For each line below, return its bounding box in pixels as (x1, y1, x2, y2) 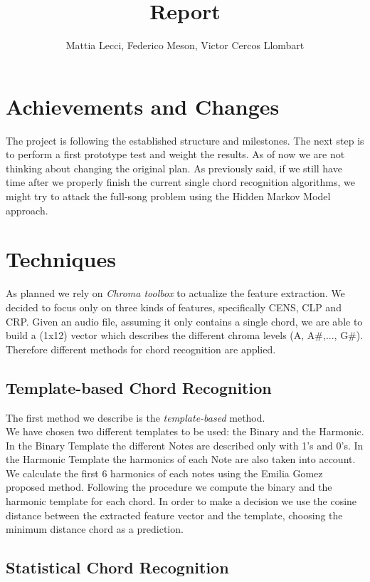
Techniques (6, 244, 116, 274)
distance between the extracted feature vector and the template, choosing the (6, 507, 343, 522)
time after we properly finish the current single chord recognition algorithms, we (6, 175, 355, 189)
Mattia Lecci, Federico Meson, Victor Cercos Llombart (65, 38, 305, 53)
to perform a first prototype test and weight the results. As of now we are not (6, 147, 345, 162)
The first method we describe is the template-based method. (6, 410, 265, 425)
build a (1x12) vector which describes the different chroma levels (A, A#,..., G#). (6, 328, 364, 343)
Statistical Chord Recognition (6, 556, 229, 578)
